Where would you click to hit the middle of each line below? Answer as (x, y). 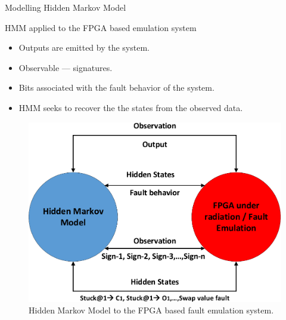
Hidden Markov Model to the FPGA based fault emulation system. (151, 310)
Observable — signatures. (66, 67)
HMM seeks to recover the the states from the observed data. (131, 107)
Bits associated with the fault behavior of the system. (116, 87)
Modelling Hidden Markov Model (66, 7)
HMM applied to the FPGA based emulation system (101, 27)
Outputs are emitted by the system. (84, 47)
